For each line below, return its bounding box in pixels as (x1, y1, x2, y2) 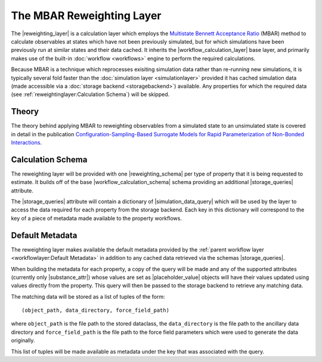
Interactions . (11, 139, 42, 146)
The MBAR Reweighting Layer (11, 9, 162, 22)
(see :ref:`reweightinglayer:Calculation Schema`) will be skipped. (11, 91, 170, 98)
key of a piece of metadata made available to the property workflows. (11, 214, 182, 222)
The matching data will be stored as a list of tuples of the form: (11, 293, 165, 300)
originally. (11, 337, 35, 344)
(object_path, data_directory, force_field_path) (21, 307, 170, 314)
